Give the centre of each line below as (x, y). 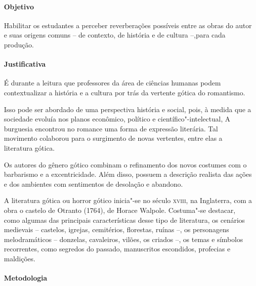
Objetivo (19, 6)
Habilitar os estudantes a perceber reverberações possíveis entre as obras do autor (128, 25)
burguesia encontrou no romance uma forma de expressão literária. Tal (111, 128)
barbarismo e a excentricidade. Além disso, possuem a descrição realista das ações (128, 174)
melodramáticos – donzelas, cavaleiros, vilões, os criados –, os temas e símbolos (124, 239)
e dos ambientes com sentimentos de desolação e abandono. (93, 184)
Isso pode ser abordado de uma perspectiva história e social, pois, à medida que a (128, 109)
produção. (19, 44)
